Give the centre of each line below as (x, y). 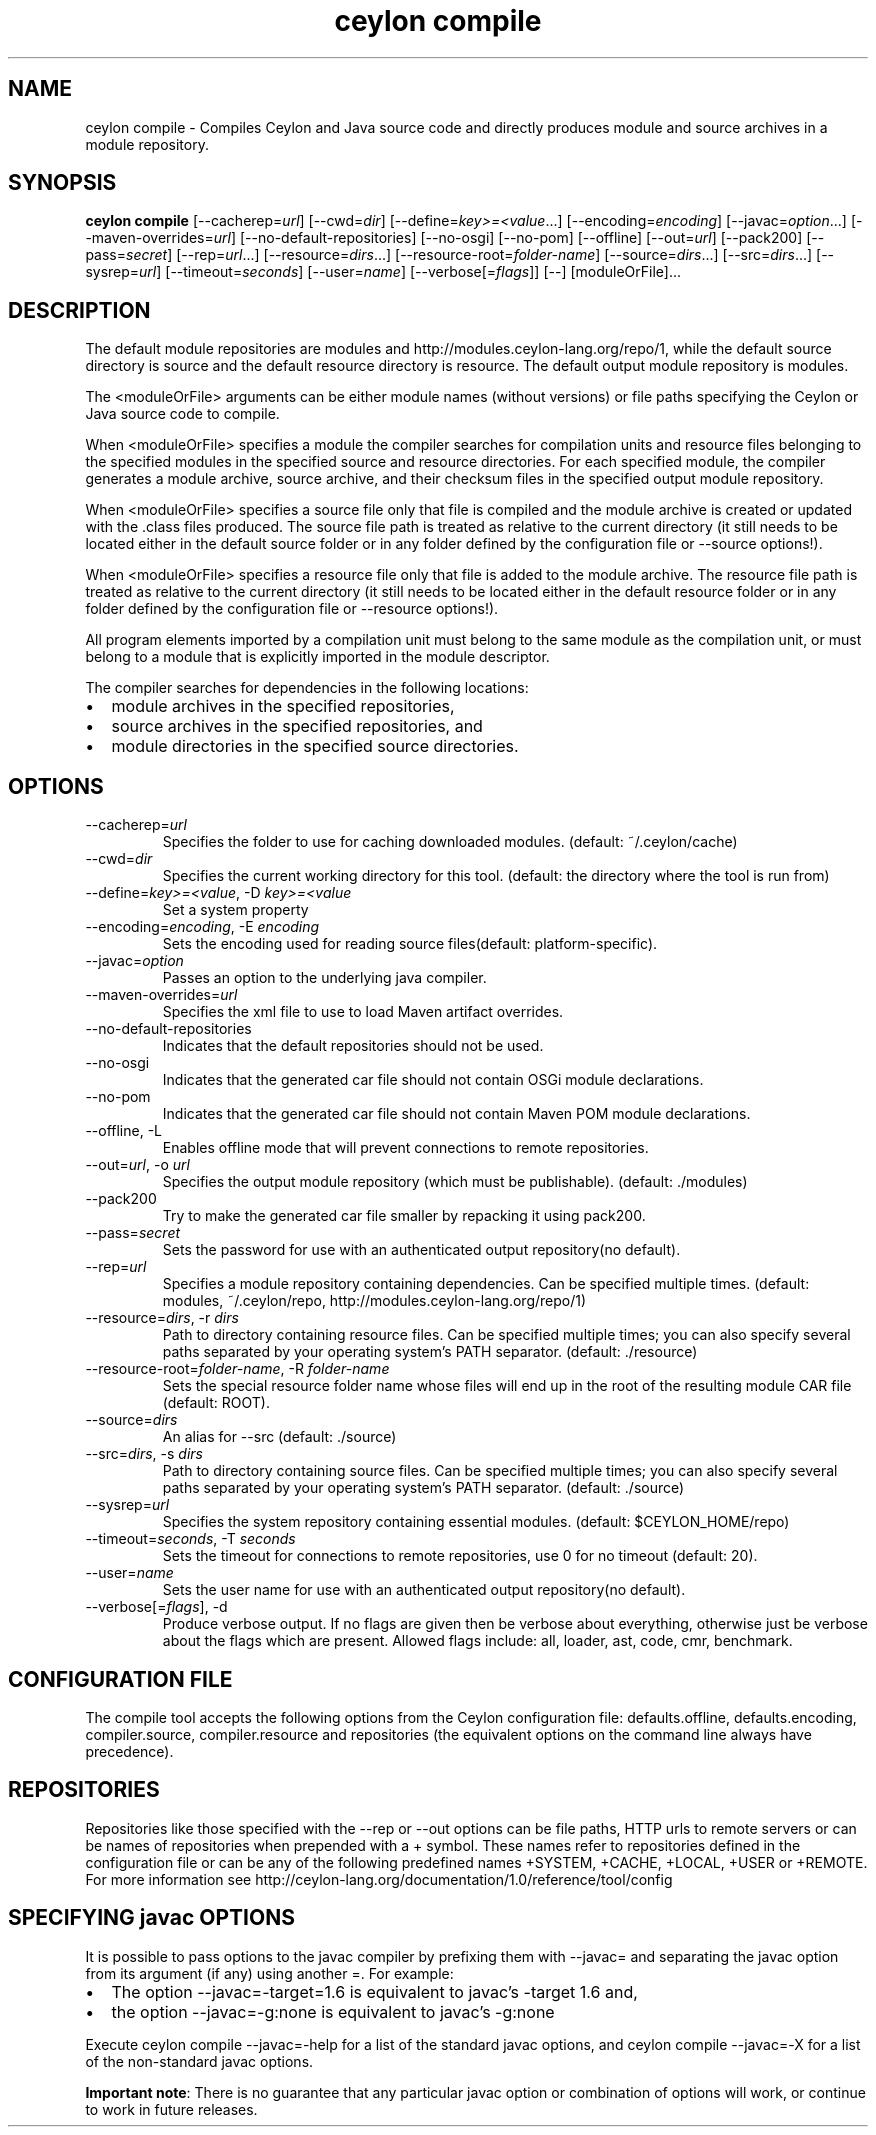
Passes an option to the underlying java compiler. (324, 978)
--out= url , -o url (137, 1165)
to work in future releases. (171, 2109)
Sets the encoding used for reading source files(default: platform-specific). (410, 944)
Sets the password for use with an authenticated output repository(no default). (421, 1250)
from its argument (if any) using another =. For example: (269, 1973)
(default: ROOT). (216, 1403)
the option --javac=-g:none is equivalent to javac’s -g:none (333, 2011)
